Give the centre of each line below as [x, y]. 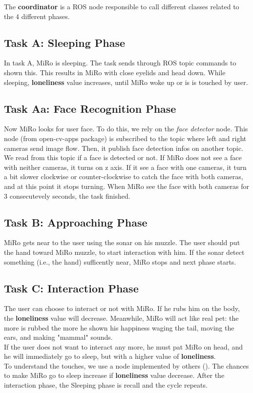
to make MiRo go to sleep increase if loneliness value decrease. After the [114, 375]
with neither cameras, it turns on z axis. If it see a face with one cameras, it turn [125, 167]
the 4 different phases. [37, 16]
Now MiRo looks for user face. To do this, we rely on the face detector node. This [126, 129]
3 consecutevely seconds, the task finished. [67, 196]
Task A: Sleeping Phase [65, 42]
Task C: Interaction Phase [71, 288]
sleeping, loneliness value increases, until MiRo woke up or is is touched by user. [126, 82]
